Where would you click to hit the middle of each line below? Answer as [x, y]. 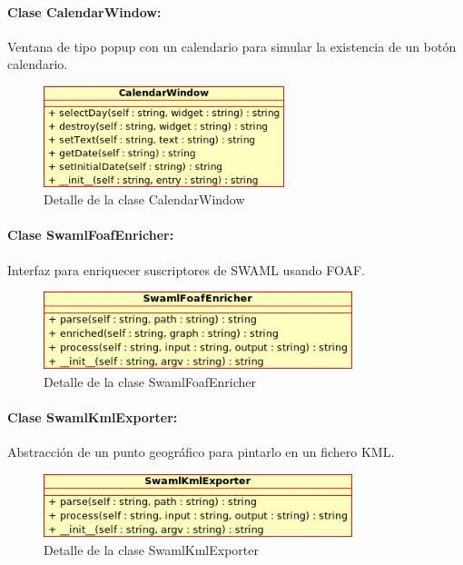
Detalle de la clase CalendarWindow [144, 199]
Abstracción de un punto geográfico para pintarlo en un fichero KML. [201, 451]
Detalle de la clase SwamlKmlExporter [151, 549]
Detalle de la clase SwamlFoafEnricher [150, 381]
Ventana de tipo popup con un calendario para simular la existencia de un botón [232, 46]
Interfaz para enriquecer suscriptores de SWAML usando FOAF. [186, 269]
